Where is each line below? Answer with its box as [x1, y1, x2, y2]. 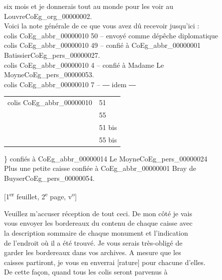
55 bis [99, 134, 117, 144]
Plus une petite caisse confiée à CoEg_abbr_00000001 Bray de [4, 163, 196, 173]
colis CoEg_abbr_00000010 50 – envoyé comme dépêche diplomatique [4, 30, 219, 40]
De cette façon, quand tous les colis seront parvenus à [4, 267, 168, 277]
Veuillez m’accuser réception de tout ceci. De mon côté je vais [4, 208, 192, 218]
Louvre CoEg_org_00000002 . [4, 10, 92, 21]
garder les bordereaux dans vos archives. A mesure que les [4, 247, 181, 258]
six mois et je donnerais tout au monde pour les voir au [4, 1, 173, 11]
